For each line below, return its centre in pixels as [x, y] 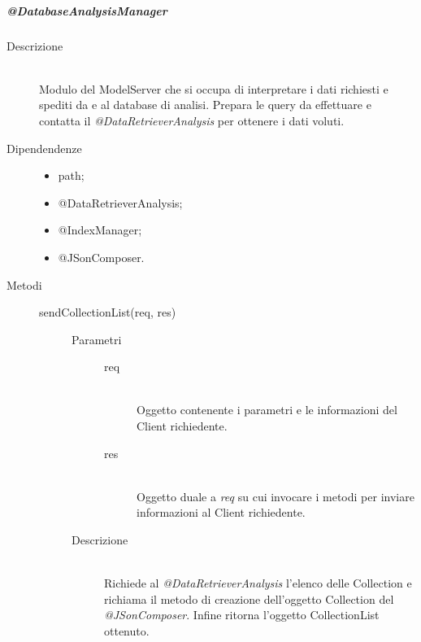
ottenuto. [127, 631]
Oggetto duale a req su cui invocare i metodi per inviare [276, 496]
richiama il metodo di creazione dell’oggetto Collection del [249, 598]
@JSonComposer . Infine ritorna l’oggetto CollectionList [242, 615]
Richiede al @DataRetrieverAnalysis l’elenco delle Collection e [258, 583]
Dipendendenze [44, 148]
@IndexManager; [100, 230]
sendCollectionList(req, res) [108, 312]
